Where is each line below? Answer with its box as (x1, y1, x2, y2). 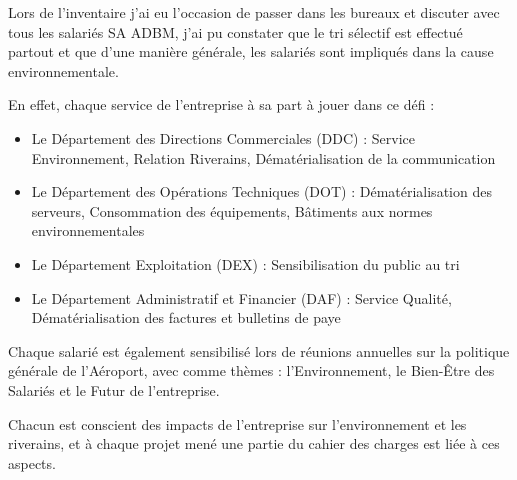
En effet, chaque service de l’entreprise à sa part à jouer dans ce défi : (8, 94, 435, 115)
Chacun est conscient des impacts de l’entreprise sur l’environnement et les (8, 413, 467, 434)
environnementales (31, 220, 145, 241)
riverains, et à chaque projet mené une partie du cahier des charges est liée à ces (8, 433, 500, 454)
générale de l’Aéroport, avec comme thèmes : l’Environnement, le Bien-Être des (8, 360, 495, 381)
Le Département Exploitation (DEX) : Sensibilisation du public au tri (31, 253, 460, 274)
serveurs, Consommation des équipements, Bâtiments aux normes (31, 200, 433, 221)
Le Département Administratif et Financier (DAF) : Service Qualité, (31, 287, 452, 308)
